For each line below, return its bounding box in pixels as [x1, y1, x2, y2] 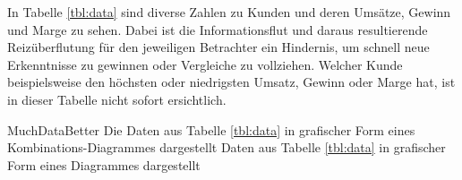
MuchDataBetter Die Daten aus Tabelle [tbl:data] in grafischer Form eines [7, 120, 415, 139]
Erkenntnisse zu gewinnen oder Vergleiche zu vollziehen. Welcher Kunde [7, 55, 403, 73]
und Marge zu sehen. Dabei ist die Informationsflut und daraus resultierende [7, 20, 428, 39]
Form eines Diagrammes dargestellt [7, 155, 201, 174]
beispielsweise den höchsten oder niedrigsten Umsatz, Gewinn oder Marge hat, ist [7, 73, 456, 91]
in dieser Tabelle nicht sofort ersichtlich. [7, 90, 227, 108]
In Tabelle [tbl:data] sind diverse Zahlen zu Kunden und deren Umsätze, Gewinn [7, 3, 451, 21]
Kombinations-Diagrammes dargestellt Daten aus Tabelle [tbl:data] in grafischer [7, 138, 446, 157]
